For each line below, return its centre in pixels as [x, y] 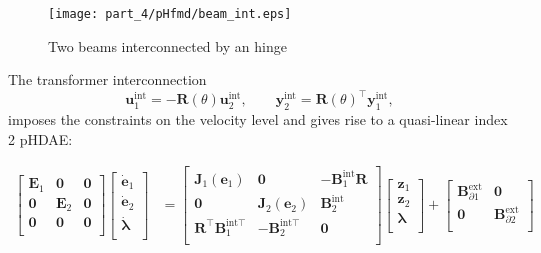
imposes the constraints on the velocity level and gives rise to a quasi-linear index [258, 119]
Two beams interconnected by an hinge [167, 45]
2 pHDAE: [40, 138]
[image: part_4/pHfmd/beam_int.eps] [170, 14]
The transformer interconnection [107, 79]
